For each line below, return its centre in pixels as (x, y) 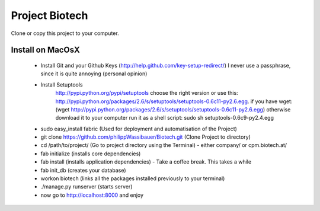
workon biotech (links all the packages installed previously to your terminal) (133, 178)
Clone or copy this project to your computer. (65, 33)
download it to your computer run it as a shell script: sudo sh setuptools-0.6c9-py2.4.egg (164, 118)
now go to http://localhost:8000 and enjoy (92, 195)
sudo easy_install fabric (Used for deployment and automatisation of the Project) (139, 129)
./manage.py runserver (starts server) (87, 187)
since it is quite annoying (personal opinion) (94, 73)
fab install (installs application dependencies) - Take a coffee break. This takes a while (146, 162)
